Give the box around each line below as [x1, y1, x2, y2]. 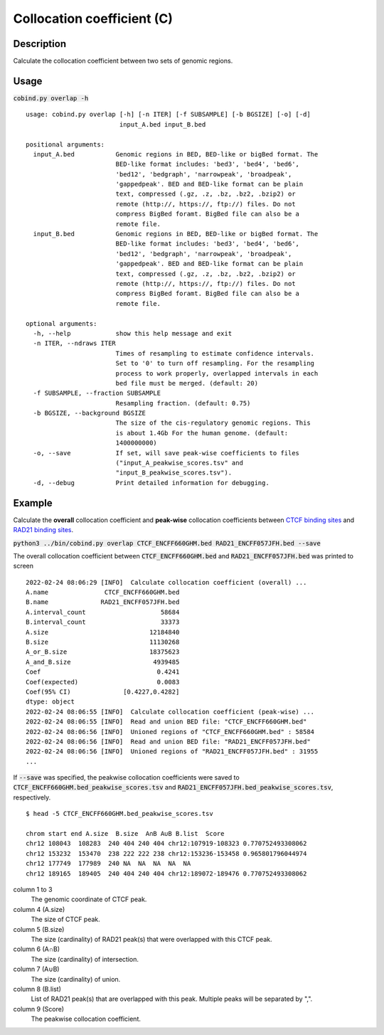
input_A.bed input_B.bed [119, 120, 206, 128]
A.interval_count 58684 [26, 608, 180, 616]
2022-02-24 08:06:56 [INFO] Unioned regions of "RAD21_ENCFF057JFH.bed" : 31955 [26, 748, 319, 755]
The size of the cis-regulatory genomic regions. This [115, 419, 311, 427]
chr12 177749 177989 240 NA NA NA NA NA [26, 859, 191, 868]
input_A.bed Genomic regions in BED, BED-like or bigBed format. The [33, 150, 319, 158]
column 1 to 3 [13, 886, 53, 893]
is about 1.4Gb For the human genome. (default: [115, 429, 289, 437]
